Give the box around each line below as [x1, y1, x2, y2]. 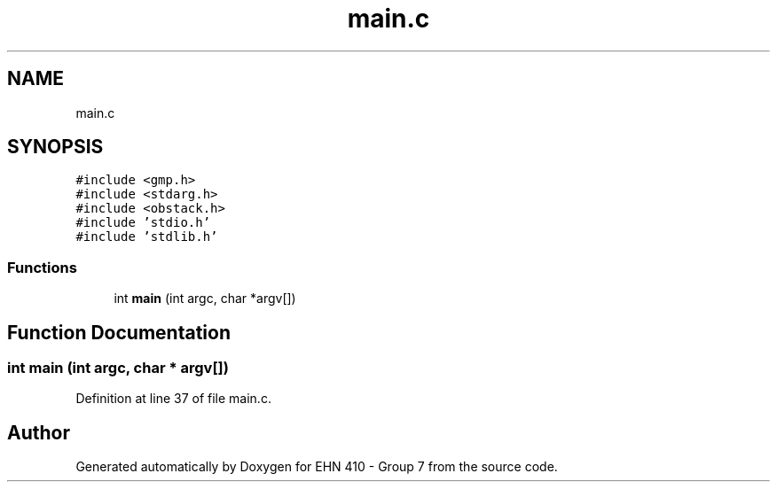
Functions [7, 258, 77, 276]
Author [7, 421, 70, 444]
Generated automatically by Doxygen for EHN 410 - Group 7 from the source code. [75, 459, 558, 475]
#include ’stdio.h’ [75, 215, 211, 230]
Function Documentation [7, 321, 231, 344]
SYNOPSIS [7, 136, 104, 159]
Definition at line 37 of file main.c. [75, 391, 271, 407]
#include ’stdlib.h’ [75, 229, 218, 244]
